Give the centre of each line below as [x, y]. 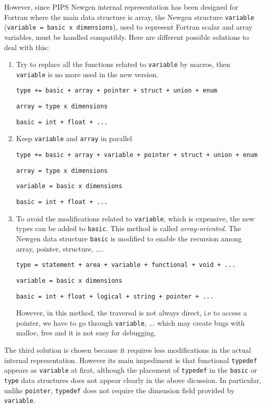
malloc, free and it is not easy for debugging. [86, 333]
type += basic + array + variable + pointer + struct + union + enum [137, 155]
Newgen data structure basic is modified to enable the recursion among [129, 238]
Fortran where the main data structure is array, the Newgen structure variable [129, 17]
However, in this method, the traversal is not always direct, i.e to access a [131, 313]
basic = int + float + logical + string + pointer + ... [115, 296]
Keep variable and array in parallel [74, 138]
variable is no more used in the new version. [87, 74]
